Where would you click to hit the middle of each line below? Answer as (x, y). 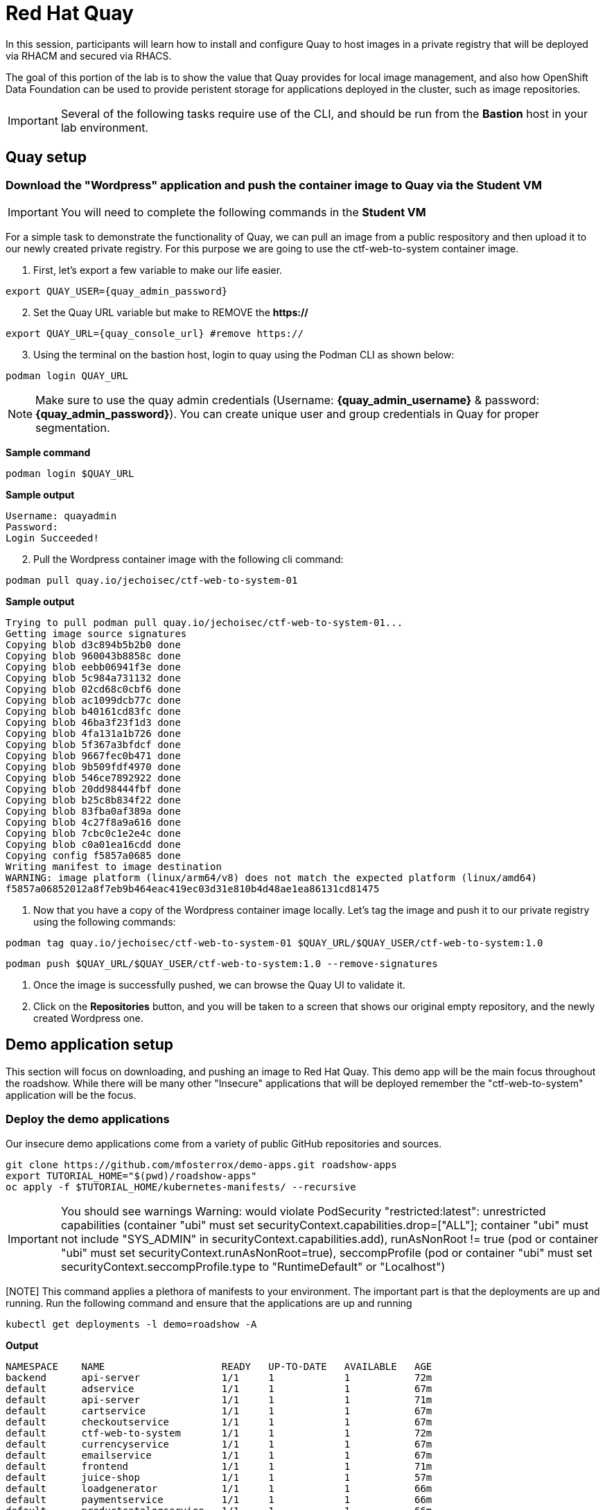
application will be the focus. (71, 1095)
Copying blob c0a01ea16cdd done (93, 844)
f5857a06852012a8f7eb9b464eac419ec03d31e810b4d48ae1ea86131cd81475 (193, 888)
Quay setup (46, 157)
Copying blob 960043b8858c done (93, 656)
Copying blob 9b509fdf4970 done (93, 766)
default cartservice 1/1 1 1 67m (219, 1411)
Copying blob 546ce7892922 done (93, 778)
